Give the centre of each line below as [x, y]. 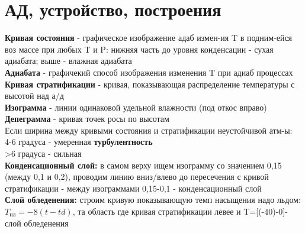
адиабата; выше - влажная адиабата [68, 61]
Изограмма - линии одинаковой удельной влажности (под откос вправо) [136, 107]
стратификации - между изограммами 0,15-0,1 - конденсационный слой [133, 188]
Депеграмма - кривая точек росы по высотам [87, 119]
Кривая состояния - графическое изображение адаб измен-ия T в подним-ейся [149, 38]
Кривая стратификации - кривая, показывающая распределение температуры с [150, 84]
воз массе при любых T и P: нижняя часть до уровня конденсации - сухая [139, 49]
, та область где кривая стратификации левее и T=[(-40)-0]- [180, 211]
